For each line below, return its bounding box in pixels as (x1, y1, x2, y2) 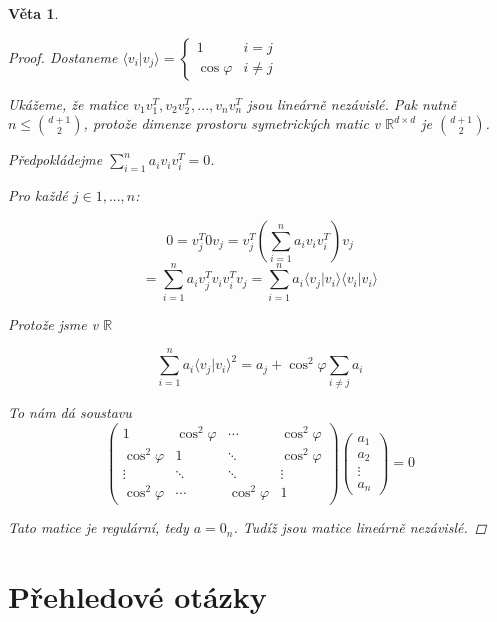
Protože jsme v (8, 313, 99, 334)
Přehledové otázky (8, 576, 267, 617)
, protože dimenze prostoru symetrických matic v (83, 113, 381, 134)
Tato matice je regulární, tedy (8, 517, 189, 538)
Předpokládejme (8, 149, 103, 170)
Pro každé (8, 184, 68, 205)
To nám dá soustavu (8, 402, 132, 423)
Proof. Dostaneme (8, 46, 118, 67)
